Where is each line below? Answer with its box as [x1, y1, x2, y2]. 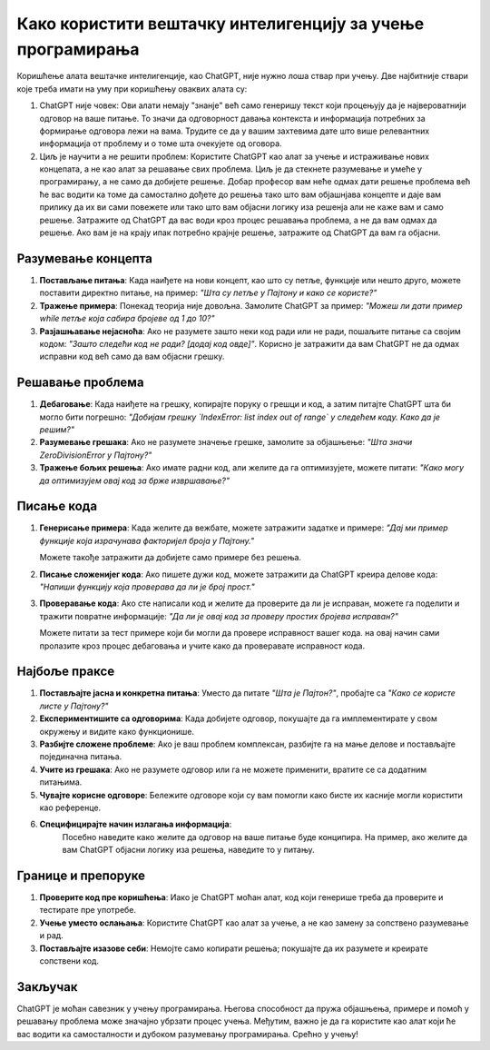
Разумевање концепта [16, 251, 153, 266]
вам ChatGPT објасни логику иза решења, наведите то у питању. [62, 845, 315, 856]
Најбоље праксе [16, 664, 115, 679]
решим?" [39, 423, 74, 435]
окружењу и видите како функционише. [39, 726, 195, 737]
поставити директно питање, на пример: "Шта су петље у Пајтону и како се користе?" [39, 287, 377, 299]
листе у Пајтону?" [39, 700, 109, 711]
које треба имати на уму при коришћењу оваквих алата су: [16, 83, 248, 94]
